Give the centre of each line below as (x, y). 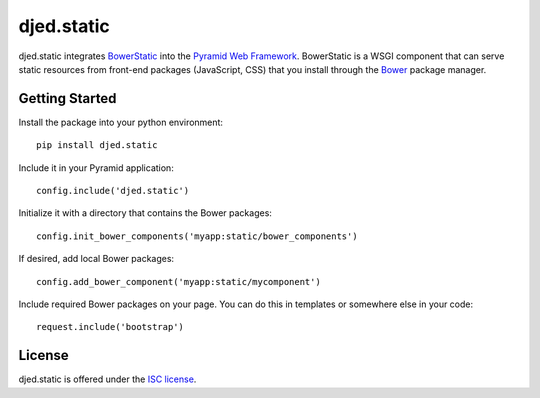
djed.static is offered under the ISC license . (107, 379)
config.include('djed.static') (113, 191)
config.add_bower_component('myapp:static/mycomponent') (179, 281)
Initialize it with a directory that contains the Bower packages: (145, 213)
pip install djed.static (97, 145)
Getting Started (67, 98)
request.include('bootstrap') (110, 327)
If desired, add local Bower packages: (96, 259)
